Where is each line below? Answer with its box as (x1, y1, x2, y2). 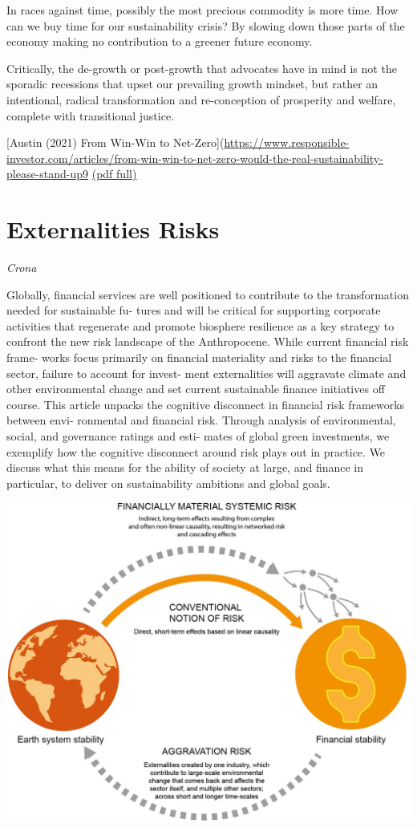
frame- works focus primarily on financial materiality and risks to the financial (6, 349, 392, 366)
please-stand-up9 (6, 165, 89, 182)
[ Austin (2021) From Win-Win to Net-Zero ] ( (6, 134, 225, 151)
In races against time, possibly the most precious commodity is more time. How (6, 2, 399, 18)
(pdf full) (91, 165, 137, 182)
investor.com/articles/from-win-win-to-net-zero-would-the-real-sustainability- (6, 149, 383, 166)
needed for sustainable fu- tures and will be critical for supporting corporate (6, 302, 381, 319)
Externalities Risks (6, 213, 220, 246)
